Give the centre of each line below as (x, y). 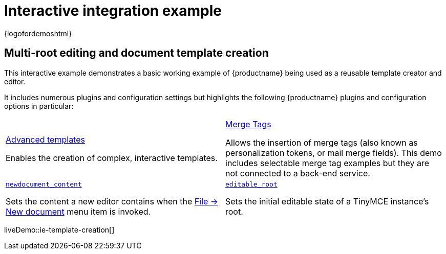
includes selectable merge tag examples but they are (327, 163)
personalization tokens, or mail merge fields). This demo (334, 153)
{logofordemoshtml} (38, 33)
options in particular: (39, 106)
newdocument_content (44, 184)
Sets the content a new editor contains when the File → (112, 201)
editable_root (251, 184)
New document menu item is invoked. (78, 211)
